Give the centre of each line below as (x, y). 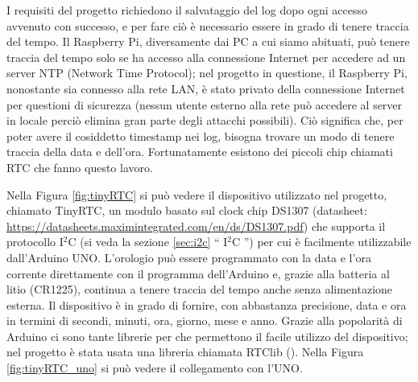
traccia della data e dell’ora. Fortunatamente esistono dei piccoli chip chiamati (200, 152)
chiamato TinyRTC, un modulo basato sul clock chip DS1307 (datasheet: (187, 210)
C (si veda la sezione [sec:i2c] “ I (148, 242)
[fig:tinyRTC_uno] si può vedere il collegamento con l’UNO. (155, 368)
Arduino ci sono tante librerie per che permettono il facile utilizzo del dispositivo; (207, 336)
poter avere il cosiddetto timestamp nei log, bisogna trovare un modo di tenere (201, 136)
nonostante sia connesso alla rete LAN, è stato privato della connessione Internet (206, 88)
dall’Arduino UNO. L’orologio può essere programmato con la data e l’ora (189, 257)
